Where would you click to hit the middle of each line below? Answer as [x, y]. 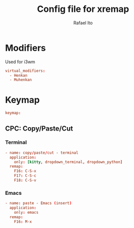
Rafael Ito [83, 23]
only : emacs [26, 212]
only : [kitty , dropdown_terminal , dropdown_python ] [68, 162]
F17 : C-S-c [25, 176]
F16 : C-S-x [25, 171]
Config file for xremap [83, 9]
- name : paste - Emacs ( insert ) [38, 203]
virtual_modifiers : [25, 71]
